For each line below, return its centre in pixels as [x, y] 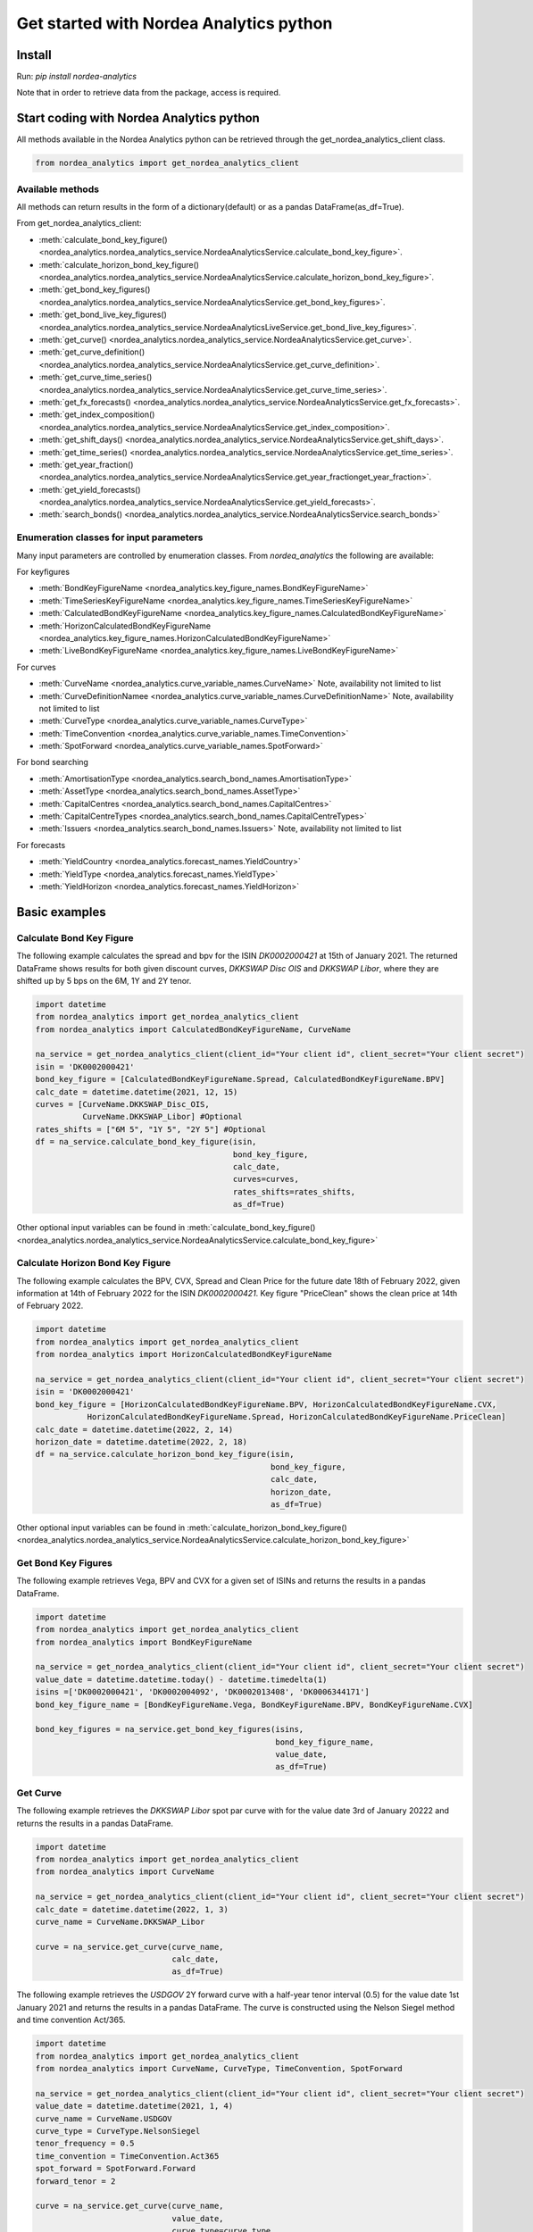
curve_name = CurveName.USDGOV [104, 2119]
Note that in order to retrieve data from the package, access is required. [149, 93]
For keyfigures [43, 571]
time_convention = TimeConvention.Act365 [127, 2156]
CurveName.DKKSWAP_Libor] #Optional [162, 1117]
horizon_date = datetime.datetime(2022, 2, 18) [141, 1441]
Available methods [58, 189]
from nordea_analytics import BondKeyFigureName [144, 1642]
